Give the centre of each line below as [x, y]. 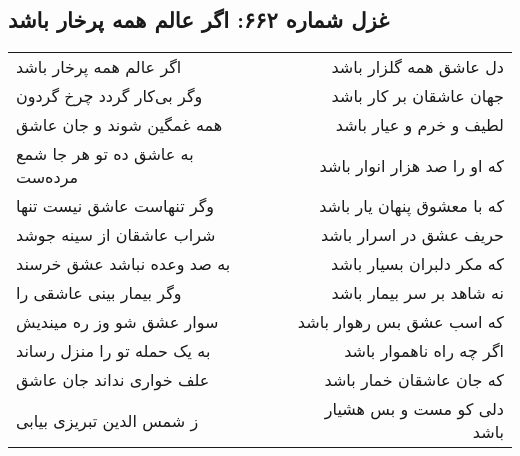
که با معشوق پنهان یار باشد [411, 206]
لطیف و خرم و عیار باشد [419, 125]
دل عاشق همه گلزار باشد [417, 67]
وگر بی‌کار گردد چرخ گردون [109, 96]
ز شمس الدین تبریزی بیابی [107, 420]
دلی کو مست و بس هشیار [414, 409]
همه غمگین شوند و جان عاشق [119, 125]
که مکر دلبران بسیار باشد [417, 264]
